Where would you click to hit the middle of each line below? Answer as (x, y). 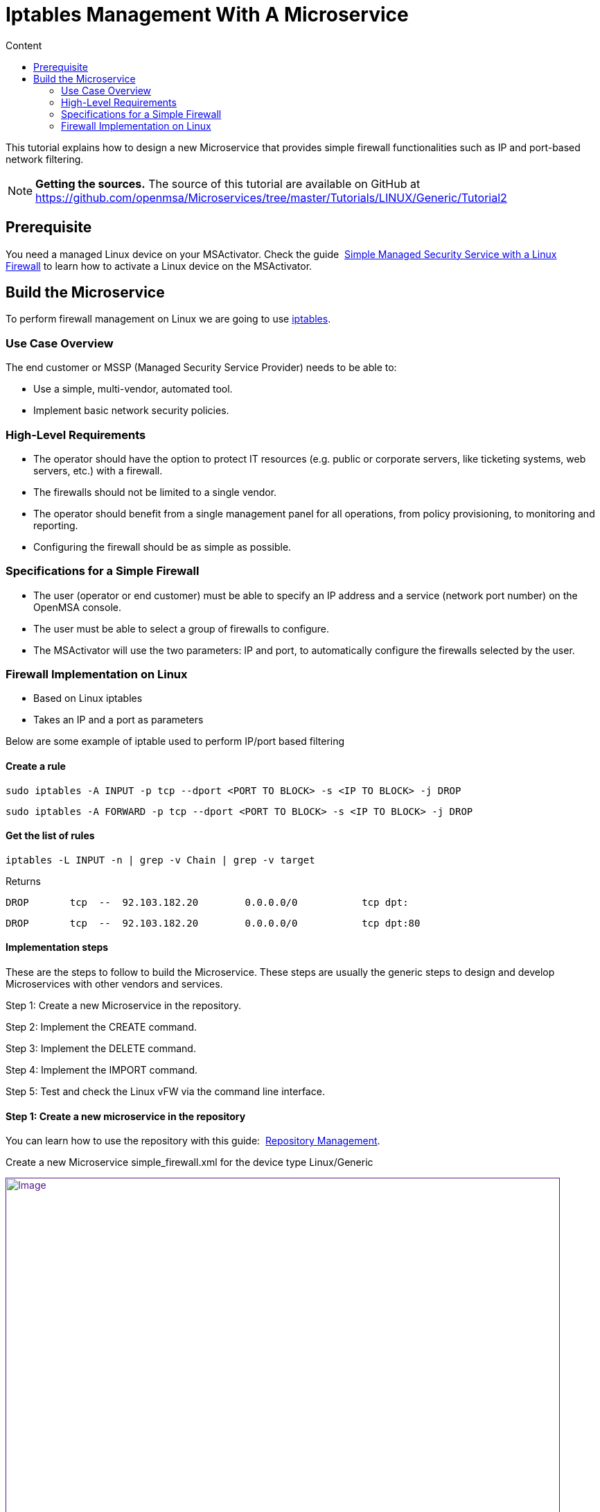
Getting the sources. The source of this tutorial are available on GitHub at (228, 183)
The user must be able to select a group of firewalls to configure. (182, 628)
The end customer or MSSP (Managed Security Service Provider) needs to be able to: (201, 368)
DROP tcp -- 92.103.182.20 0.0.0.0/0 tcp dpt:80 (213, 923)
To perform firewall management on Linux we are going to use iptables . (168, 319)
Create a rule (36, 766)
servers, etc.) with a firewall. (98, 470)
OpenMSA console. (77, 607)
